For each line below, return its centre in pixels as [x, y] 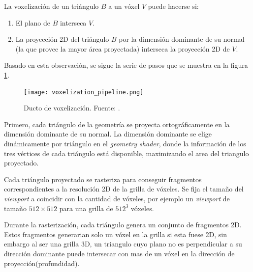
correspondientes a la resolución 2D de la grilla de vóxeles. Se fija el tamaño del [124, 189]
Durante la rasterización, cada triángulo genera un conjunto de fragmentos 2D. [123, 225]
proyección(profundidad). [42, 263]
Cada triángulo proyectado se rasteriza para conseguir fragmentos [103, 179]
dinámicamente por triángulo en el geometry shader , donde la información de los [125, 143]
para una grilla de [86, 208]
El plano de [33, 22]
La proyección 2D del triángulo [62, 39]
